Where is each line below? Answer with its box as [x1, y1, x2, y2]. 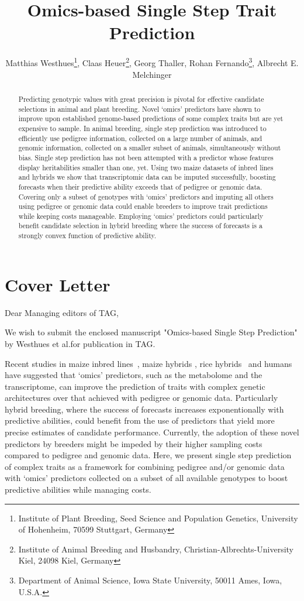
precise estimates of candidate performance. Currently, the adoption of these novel [5, 426, 299, 438]
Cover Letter [5, 272, 110, 296]
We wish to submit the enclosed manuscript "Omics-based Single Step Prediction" [5, 326, 298, 338]
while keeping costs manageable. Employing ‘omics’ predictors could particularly [18, 211, 264, 221]
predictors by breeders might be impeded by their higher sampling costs [5, 437, 262, 449]
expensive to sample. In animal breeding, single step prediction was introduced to [18, 123, 267, 133]
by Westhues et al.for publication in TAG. [5, 337, 156, 349]
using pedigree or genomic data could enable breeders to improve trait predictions [18, 201, 268, 211]
